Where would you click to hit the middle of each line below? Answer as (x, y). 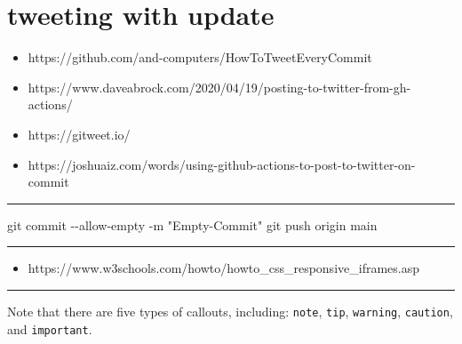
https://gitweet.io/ (79, 134)
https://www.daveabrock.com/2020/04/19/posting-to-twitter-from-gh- (219, 87)
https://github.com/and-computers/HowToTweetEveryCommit (200, 57)
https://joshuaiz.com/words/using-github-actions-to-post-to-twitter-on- (222, 164)
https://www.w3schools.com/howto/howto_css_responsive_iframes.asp (223, 268)
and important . (50, 328)
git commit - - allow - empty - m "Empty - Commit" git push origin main (192, 224)
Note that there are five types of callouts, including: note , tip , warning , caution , (230, 311)
